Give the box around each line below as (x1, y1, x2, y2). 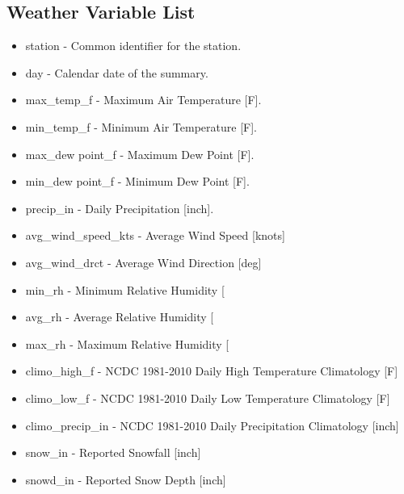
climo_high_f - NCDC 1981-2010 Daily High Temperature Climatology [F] (25, 362, 398, 379)
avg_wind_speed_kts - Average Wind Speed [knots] (25, 227, 285, 244)
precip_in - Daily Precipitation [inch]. (25, 199, 214, 216)
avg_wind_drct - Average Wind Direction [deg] (25, 253, 262, 270)
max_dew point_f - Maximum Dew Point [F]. (25, 145, 255, 162)
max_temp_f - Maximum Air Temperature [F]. (25, 91, 262, 108)
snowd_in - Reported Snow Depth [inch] (25, 471, 226, 488)
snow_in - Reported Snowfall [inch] (25, 444, 201, 461)
